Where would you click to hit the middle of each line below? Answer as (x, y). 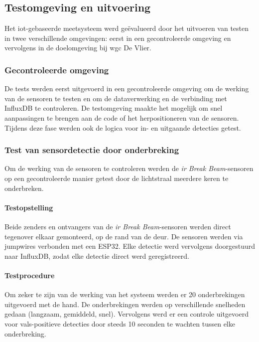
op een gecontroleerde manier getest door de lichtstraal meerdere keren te (117, 178)
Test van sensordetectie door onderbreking (92, 150)
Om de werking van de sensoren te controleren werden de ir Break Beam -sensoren (129, 168)
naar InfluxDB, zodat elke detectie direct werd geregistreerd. (97, 256)
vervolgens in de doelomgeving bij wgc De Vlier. (78, 48)
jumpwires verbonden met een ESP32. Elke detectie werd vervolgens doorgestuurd (130, 246)
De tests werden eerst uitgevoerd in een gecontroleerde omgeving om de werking (127, 88)
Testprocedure (30, 275)
